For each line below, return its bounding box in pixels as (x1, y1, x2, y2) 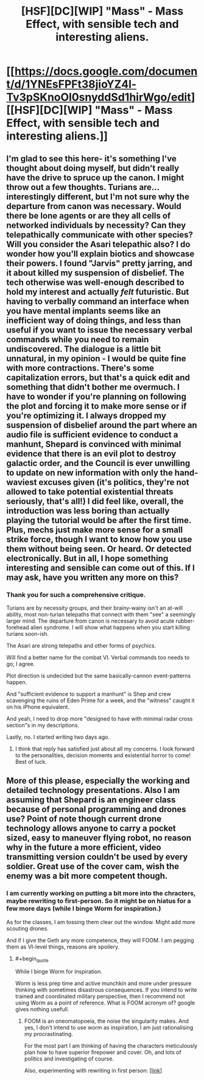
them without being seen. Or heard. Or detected (6, 543, 192, 554)
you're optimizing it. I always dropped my (6, 410, 166, 421)
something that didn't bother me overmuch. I (6, 382, 180, 392)
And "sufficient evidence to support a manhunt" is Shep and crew (6, 690, 172, 697)
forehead (6, 623, 29, 631)
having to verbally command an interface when (6, 296, 189, 306)
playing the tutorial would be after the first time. (6, 515, 192, 525)
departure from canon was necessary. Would (6, 201, 181, 211)
